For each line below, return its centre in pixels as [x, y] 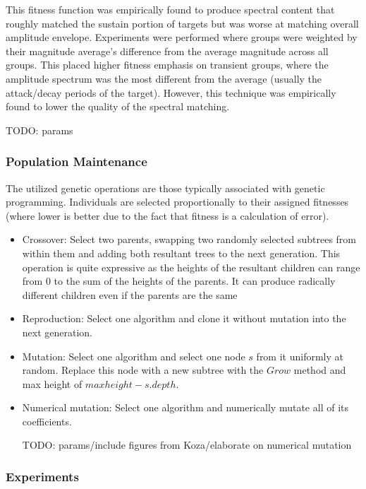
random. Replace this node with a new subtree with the [143, 370]
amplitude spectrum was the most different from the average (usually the [164, 78]
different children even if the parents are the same [130, 294]
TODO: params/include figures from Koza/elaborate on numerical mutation [187, 445]
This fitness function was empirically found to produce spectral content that [170, 9]
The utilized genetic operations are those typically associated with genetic [165, 188]
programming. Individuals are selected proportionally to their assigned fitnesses [177, 202]
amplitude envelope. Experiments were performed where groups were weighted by [182, 37]
